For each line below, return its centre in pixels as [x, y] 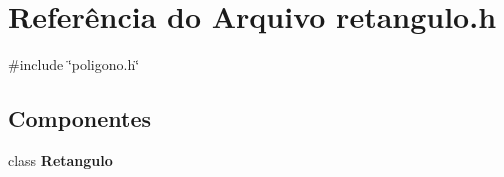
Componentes [80, 118]
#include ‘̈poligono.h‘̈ [74, 64]
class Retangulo [60, 159]
